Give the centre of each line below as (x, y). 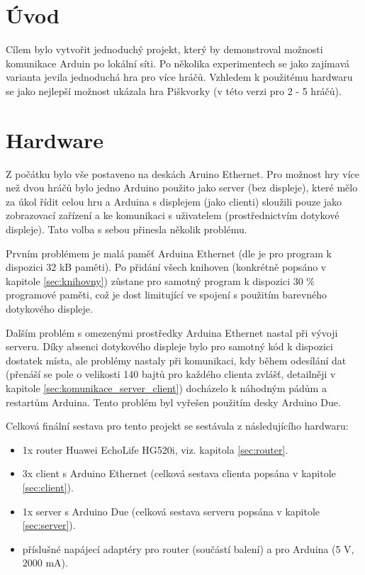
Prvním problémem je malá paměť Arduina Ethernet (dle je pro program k (169, 253)
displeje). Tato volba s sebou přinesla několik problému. (127, 229)
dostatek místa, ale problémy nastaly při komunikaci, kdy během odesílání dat (176, 360)
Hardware (55, 139)
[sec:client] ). (48, 487)
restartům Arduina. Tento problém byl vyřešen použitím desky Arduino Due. (173, 402)
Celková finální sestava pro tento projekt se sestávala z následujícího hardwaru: (177, 426)
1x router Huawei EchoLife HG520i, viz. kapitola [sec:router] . (155, 449)
